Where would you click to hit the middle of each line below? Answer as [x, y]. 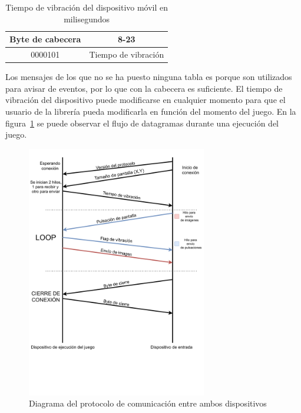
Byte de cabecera [45, 39]
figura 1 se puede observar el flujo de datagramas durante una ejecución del [142, 123]
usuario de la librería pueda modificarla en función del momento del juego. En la [151, 111]
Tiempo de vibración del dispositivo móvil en [87, 7]
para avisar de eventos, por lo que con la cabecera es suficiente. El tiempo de [144, 88]
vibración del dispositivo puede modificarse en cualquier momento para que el [145, 100]
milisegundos [87, 19]
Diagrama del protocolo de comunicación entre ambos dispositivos [148, 403]
